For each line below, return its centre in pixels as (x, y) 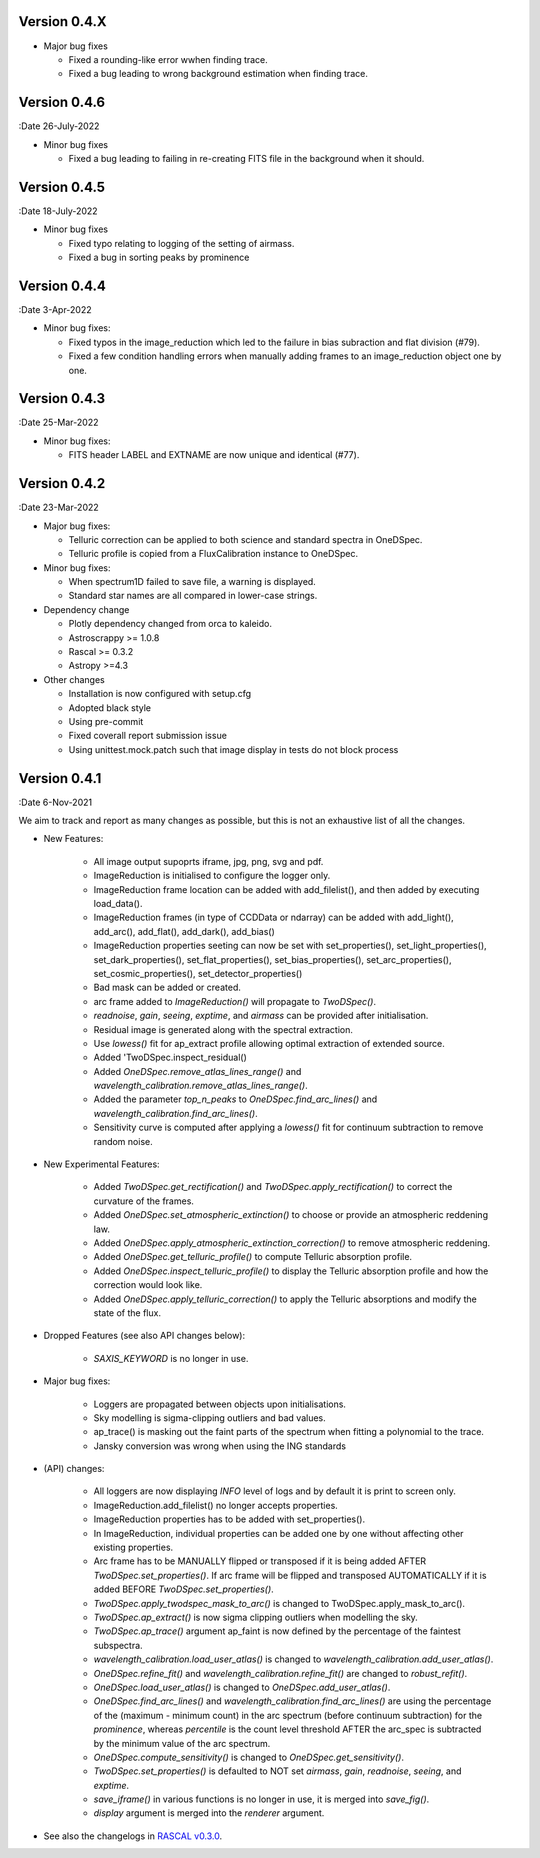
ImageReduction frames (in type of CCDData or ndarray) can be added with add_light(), (273, 917)
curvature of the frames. (144, 1201)
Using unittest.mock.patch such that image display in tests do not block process (233, 749)
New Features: (73, 839)
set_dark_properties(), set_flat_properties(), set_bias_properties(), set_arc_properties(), (272, 959)
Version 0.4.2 (62, 483)
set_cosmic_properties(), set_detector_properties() (198, 973)
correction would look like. (148, 1285)
